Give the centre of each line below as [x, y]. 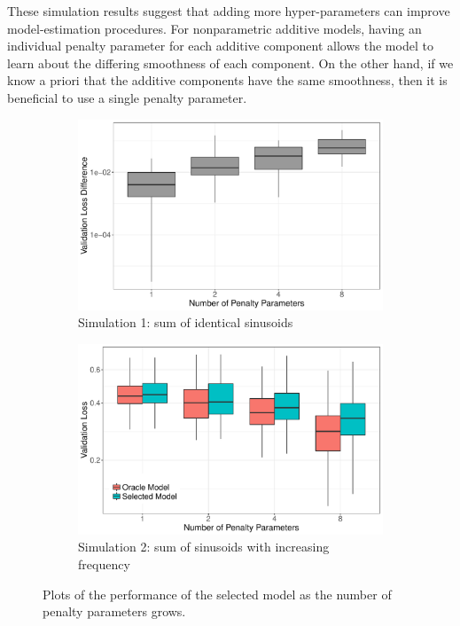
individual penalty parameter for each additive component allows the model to [220, 46]
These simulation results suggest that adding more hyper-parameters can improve [229, 11]
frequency [104, 563]
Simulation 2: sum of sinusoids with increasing [204, 547]
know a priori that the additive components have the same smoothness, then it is [227, 80]
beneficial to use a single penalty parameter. [127, 97]
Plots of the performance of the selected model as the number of [217, 594]
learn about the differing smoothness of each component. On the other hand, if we [230, 63]
